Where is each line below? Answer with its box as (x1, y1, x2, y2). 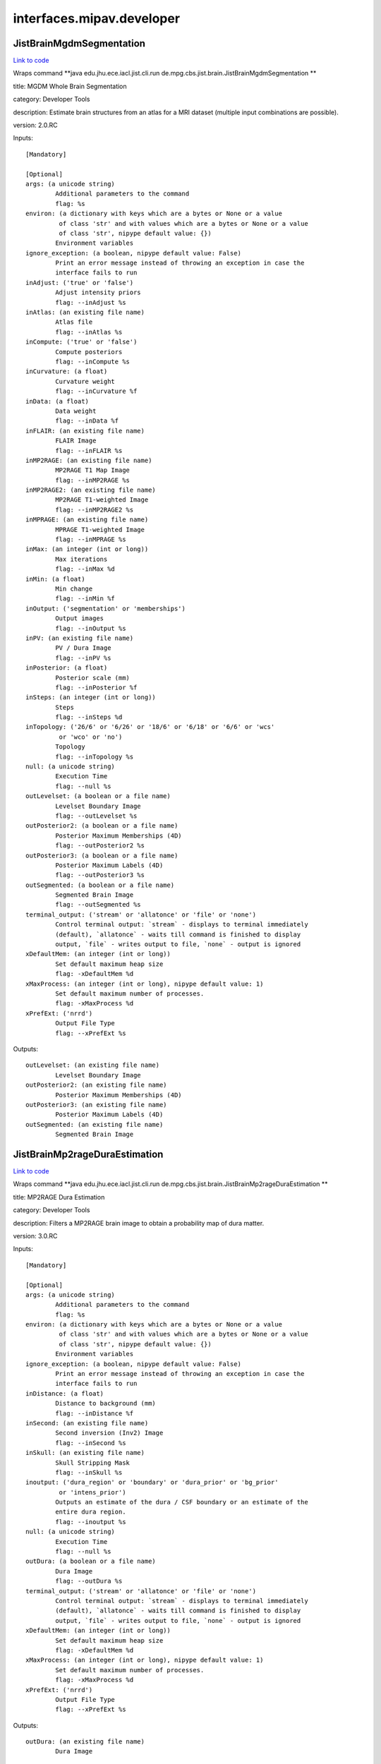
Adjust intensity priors (55, 289, 141, 296)
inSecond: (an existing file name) (25, 1419, 149, 1427)
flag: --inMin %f (55, 595, 116, 603)
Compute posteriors (55, 348, 123, 356)
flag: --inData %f (55, 417, 119, 425)
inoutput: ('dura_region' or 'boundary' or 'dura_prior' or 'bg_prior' (25, 1478, 279, 1487)
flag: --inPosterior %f (55, 683, 138, 691)
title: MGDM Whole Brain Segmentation (13, 82, 127, 90)
